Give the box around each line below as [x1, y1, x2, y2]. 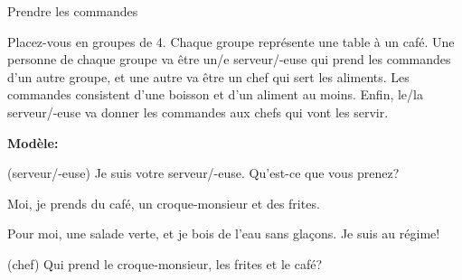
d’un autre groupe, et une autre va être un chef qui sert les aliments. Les [7, 67, 410, 86]
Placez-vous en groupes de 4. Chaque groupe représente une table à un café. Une [7, 32, 455, 51]
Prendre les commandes [7, 2, 138, 20]
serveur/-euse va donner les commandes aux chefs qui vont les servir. [7, 102, 389, 121]
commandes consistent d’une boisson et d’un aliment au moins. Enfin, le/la [7, 85, 423, 104]
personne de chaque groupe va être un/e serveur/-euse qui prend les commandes [7, 50, 451, 69]
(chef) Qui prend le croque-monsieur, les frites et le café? [7, 254, 323, 273]
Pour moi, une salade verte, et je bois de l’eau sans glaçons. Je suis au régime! [7, 224, 440, 243]
